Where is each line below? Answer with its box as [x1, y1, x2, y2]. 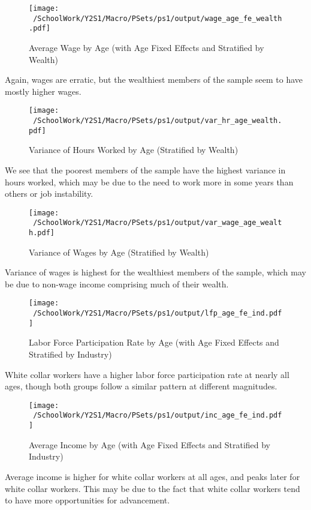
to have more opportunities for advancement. [5, 494, 170, 506]
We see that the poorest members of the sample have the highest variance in [5, 163, 286, 176]
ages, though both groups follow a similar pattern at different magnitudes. [5, 380, 277, 392]
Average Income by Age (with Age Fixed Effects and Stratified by [29, 438, 271, 451]
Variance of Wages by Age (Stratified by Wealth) [29, 245, 209, 258]
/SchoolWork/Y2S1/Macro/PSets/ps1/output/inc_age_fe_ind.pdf [33, 411, 282, 420]
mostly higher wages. [5, 85, 81, 97]
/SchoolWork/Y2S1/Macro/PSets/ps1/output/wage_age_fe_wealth [33, 14, 282, 23]
